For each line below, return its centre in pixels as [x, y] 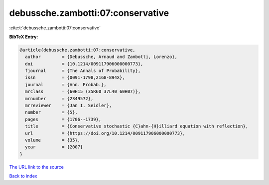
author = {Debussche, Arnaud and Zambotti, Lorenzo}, [101, 57]
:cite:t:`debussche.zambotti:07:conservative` [55, 28]
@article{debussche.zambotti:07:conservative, [77, 50]
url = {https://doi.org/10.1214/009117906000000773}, [105, 133]
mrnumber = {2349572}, [59, 98]
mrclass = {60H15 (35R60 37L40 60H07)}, [83, 92]
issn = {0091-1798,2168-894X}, [75, 78]
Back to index [23, 176]
